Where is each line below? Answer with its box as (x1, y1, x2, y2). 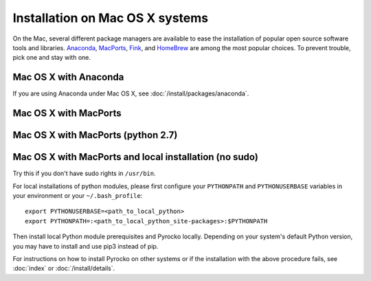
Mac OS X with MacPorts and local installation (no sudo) (12, 151, 259, 163)
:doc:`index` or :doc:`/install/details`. (12, 265, 115, 273)
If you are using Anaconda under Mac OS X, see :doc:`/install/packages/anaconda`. (12, 89, 249, 98)
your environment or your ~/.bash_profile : (12, 191, 143, 199)
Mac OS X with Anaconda (12, 71, 124, 83)
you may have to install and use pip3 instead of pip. (12, 242, 159, 250)
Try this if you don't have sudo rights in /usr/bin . (12, 169, 156, 178)
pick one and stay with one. (12, 54, 91, 62)
